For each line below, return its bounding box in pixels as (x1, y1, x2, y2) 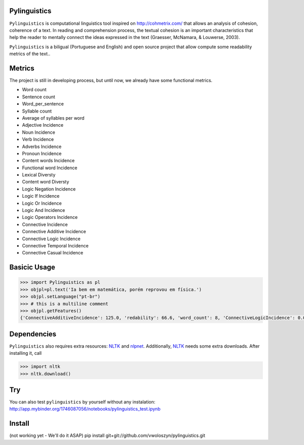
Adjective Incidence (22, 122, 64, 128)
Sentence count (22, 94, 55, 100)
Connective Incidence (22, 221, 68, 228)
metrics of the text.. (9, 51, 51, 57)
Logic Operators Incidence (22, 214, 78, 220)
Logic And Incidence (22, 207, 65, 213)
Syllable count (22, 108, 52, 114)
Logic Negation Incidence (22, 186, 76, 192)
